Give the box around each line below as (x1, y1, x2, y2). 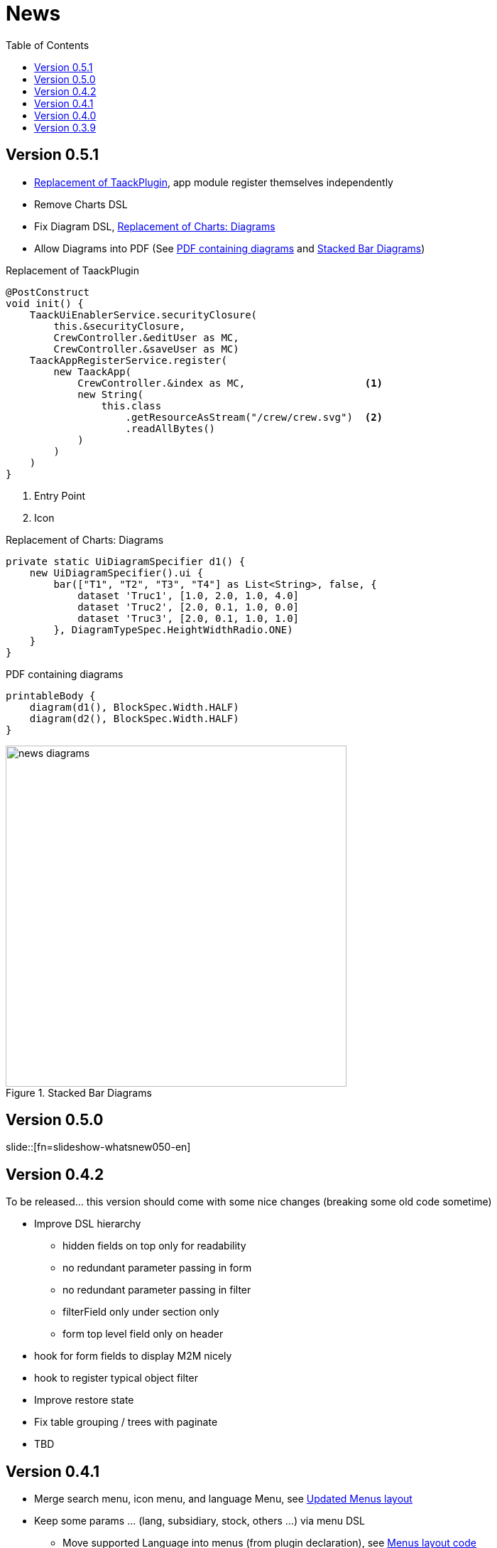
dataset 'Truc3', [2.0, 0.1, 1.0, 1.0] (77, 612, 300, 624)
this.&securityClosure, (53, 320, 185, 332)
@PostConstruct (6, 286, 90, 298)
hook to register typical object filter (34, 1372, 198, 1385)
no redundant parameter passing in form (62, 1262, 252, 1274)
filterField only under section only (62, 1306, 219, 1318)
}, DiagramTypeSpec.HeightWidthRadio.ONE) (53, 623, 293, 635)
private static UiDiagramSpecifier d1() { (6, 555, 246, 567)
